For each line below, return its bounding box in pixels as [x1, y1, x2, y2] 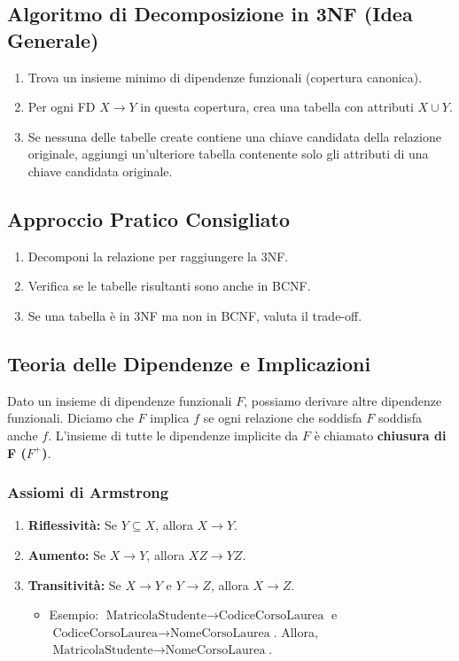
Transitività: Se [27, 575, 121, 594]
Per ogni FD [27, 97, 96, 116]
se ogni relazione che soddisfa [203, 408, 362, 427]
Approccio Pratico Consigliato [7, 205, 291, 232]
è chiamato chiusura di [314, 425, 447, 444]
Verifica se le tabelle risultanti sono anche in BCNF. [27, 276, 311, 295]
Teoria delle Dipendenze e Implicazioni [7, 349, 371, 377]
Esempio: [49, 605, 99, 624]
